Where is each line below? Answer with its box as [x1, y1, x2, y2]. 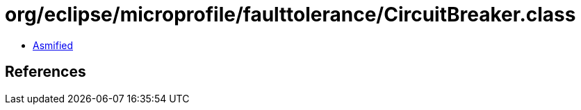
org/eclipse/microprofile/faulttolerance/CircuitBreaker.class [5, 3, 576, 26]
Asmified [33, 39, 74, 51]
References [5, 63, 86, 81]
